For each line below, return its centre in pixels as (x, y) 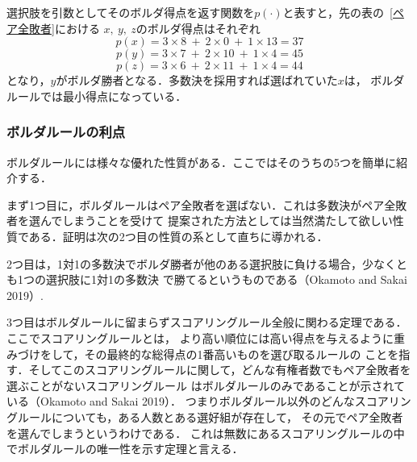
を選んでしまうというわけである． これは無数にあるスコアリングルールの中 (206, 433)
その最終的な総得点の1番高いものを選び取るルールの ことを (242, 354)
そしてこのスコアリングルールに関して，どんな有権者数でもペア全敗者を (220, 370)
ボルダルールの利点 (66, 132)
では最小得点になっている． (113, 96)
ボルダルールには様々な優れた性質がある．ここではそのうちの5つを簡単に (201, 162)
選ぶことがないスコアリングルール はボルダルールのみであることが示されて (206, 385)
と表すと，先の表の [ (338, 12)
